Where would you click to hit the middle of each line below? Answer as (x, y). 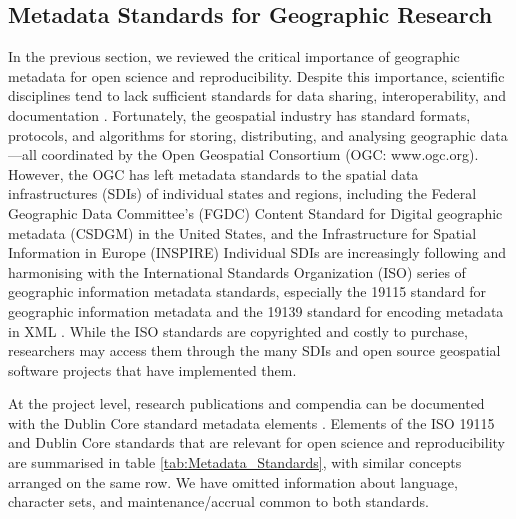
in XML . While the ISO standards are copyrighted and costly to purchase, (238, 330)
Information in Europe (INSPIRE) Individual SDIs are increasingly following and (257, 252)
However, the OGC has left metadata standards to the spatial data (213, 173)
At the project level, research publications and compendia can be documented (246, 403)
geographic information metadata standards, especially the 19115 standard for (247, 291)
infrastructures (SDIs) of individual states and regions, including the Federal (242, 193)
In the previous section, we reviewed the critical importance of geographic (234, 56)
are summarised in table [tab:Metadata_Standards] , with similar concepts (235, 462)
